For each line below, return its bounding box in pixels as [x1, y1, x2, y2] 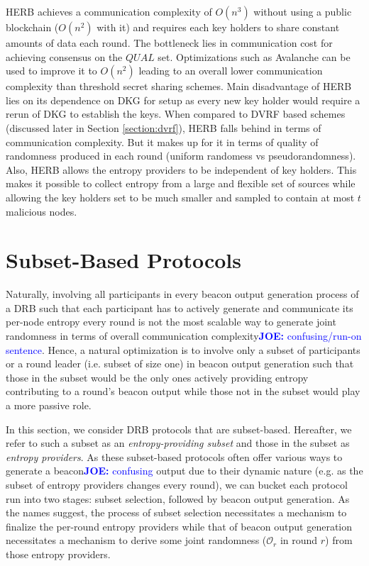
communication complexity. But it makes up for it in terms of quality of [6, 134, 319, 149]
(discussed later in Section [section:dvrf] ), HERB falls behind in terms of [6, 120, 321, 135]
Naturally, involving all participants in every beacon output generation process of [6, 287, 359, 301]
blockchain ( [6, 20, 59, 34]
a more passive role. [6, 398, 92, 412]
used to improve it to [6, 63, 97, 78]
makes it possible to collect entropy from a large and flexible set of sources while [6, 176, 356, 191]
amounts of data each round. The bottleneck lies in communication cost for [6, 35, 333, 50]
